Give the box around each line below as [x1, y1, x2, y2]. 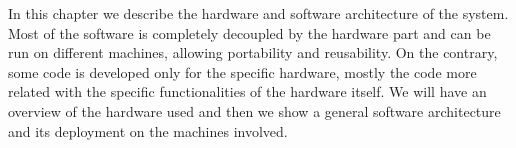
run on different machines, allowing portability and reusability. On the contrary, [8, 42, 498, 63]
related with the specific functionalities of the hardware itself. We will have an [8, 81, 487, 102]
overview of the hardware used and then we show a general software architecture [8, 100, 501, 121]
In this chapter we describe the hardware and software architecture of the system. [8, 3, 509, 23]
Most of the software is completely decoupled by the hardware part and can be [8, 22, 491, 43]
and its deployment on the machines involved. [8, 120, 288, 141]
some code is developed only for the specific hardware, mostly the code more [8, 61, 477, 82]
